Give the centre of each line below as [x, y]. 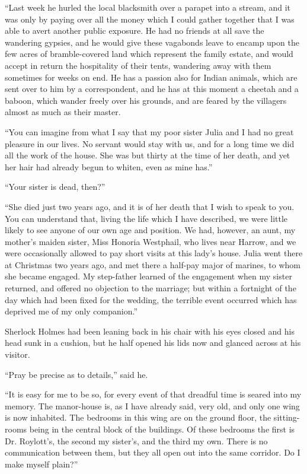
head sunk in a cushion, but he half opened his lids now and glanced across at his [153, 343]
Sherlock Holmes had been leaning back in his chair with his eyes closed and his [150, 331]
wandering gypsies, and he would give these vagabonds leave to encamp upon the [152, 42]
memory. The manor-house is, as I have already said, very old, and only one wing [152, 405]
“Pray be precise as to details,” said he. [76, 374]
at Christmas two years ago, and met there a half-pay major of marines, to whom [153, 264]
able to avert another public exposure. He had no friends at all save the [135, 31]
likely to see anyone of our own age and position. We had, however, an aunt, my [150, 230]
